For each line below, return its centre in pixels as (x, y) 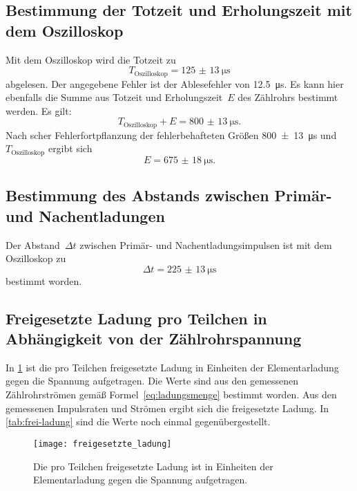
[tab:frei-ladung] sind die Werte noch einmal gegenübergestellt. (138, 421)
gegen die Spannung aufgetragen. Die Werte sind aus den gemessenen (152, 381)
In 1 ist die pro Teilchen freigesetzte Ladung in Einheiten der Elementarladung (172, 367)
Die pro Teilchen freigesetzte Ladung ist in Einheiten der (153, 466)
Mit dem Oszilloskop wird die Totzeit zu (91, 59)
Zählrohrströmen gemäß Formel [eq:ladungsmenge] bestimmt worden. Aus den (171, 395)
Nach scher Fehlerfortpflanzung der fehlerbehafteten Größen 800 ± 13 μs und (171, 135)
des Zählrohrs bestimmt (288, 97)
